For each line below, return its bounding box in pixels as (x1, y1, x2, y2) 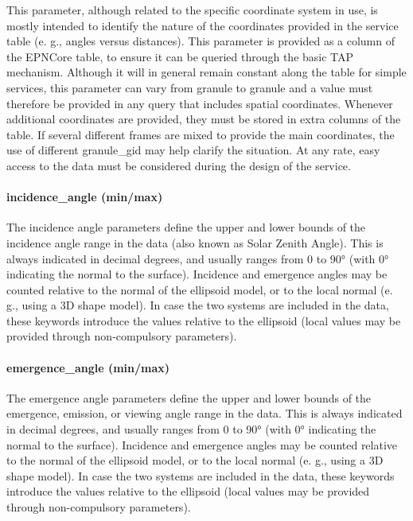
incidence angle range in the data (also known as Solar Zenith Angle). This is (6, 234, 384, 251)
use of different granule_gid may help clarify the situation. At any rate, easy (6, 142, 380, 158)
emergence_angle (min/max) (6, 359, 170, 375)
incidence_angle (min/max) (6, 189, 163, 205)
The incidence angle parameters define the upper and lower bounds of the (6, 219, 366, 235)
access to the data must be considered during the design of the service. (6, 157, 351, 173)
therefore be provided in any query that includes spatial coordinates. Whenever (6, 95, 393, 111)
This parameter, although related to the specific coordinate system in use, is (6, 2, 378, 17)
